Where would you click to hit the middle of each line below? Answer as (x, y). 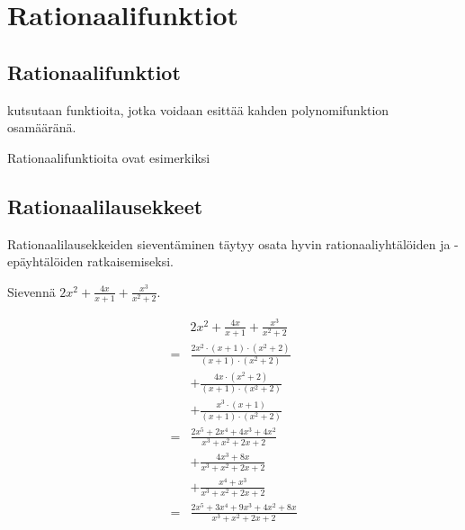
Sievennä (31, 291)
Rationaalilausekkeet (105, 206)
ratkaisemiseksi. (130, 261)
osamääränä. (42, 127)
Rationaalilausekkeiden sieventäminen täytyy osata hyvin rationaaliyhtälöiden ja (229, 243)
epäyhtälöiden (45, 261)
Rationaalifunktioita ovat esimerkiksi (109, 157)
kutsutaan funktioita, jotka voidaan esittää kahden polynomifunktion (198, 109)
